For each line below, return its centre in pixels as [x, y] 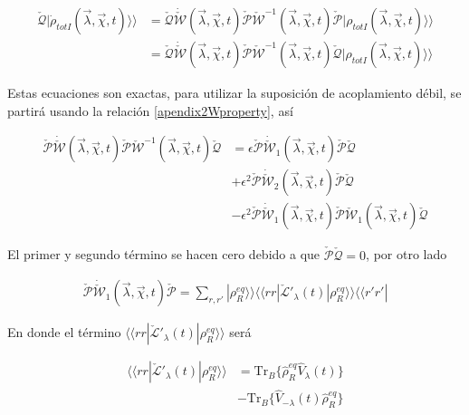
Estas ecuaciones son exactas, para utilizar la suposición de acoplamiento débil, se [234, 93]
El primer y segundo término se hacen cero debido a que [164, 254]
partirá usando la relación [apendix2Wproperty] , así [150, 110]
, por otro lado [407, 254]
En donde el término [64, 332]
